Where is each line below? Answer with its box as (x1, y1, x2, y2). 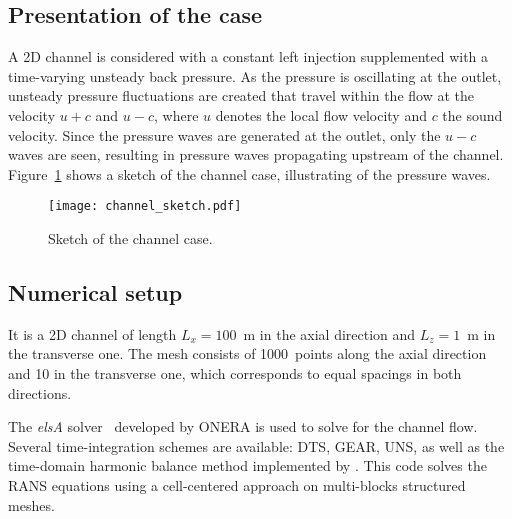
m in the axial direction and (243, 323, 416, 344)
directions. (8, 382, 72, 403)
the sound (442, 104, 503, 125)
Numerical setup (8, 277, 183, 307)
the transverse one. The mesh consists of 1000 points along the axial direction (8, 343, 487, 364)
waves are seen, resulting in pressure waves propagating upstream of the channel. (8, 144, 504, 165)
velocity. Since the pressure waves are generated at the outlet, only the (8, 124, 441, 145)
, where (154, 104, 199, 125)
